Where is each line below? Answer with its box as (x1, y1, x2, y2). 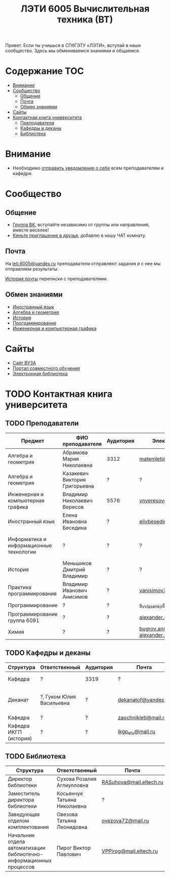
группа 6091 (8, 617, 39, 624)
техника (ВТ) (57, 14, 113, 25)
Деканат (8, 696, 29, 703)
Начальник (8, 832, 35, 839)
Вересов (62, 503, 84, 510)
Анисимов (62, 593, 88, 600)
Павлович (56, 851, 81, 858)
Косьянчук (56, 790, 83, 797)
